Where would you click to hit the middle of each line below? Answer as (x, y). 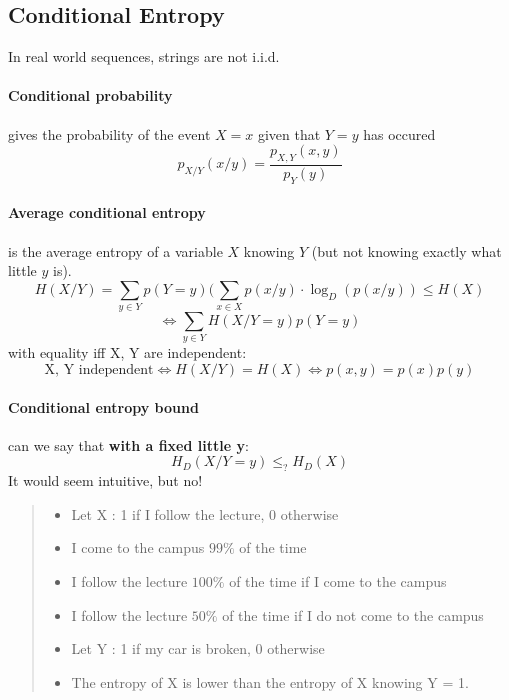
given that (289, 133)
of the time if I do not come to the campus (353, 614)
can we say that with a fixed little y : (128, 444)
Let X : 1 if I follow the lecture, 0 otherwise (205, 513)
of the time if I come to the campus (338, 581)
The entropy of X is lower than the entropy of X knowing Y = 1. (270, 681)
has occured (399, 133)
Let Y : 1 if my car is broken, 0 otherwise (198, 648)
